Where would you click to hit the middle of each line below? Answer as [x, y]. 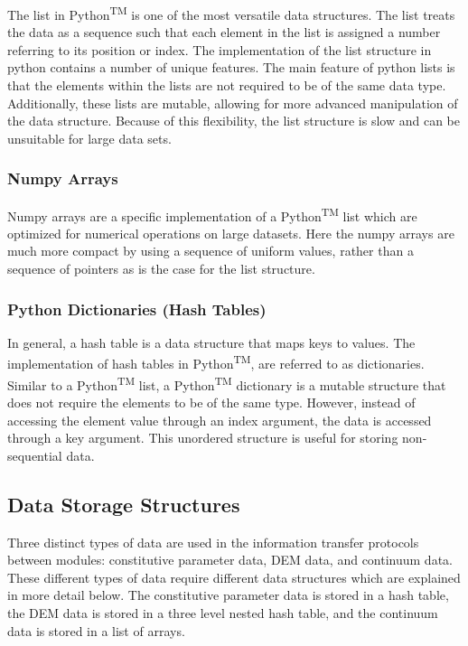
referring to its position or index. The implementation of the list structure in [220, 49]
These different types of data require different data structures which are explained [234, 577]
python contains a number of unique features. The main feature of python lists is [231, 67]
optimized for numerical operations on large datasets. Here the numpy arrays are [231, 233]
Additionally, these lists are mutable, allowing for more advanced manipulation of [233, 103]
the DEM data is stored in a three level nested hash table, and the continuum [223, 612]
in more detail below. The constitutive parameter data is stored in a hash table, [228, 595]
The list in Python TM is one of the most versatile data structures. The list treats [231, 13]
